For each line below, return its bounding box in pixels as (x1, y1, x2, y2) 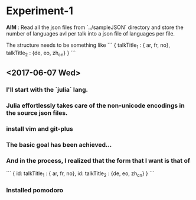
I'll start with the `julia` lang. (6, 85, 89, 93)
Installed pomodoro (6, 186, 64, 194)
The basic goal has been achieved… (6, 140, 112, 149)
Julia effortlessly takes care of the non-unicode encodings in (6, 101, 185, 109)
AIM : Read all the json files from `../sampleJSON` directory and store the (6, 24, 184, 31)
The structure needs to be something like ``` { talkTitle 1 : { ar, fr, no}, (6, 41, 170, 50)
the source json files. (6, 108, 68, 117)
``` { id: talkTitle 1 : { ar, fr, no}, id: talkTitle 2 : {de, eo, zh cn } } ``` (6, 170, 155, 178)
